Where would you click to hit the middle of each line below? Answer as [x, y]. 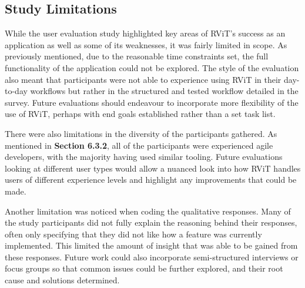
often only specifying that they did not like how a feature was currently [133, 234]
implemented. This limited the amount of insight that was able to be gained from [151, 245]
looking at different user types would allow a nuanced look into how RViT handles [153, 168]
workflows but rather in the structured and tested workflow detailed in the [164, 91]
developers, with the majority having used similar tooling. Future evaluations [144, 157]
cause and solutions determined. [62, 280]
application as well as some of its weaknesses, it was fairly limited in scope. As [146, 44]
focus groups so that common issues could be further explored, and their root [144, 268]
